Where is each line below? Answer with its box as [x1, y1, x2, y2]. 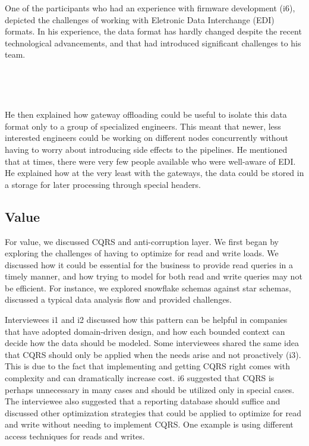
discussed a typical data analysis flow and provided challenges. [5, 293, 232, 306]
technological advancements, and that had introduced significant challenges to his [5, 36, 301, 49]
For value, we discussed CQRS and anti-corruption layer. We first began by [5, 235, 279, 247]
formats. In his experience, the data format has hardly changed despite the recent [5, 25, 302, 37]
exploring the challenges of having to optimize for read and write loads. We [5, 247, 279, 259]
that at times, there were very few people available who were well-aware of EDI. [5, 155, 296, 167]
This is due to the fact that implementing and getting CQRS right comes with [5, 360, 290, 372]
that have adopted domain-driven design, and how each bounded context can [5, 325, 285, 337]
